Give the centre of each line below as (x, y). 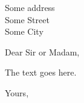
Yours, (17, 92)
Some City (24, 31)
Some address (30, 7)
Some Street (27, 19)
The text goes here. (41, 72)
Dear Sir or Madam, (42, 51)
